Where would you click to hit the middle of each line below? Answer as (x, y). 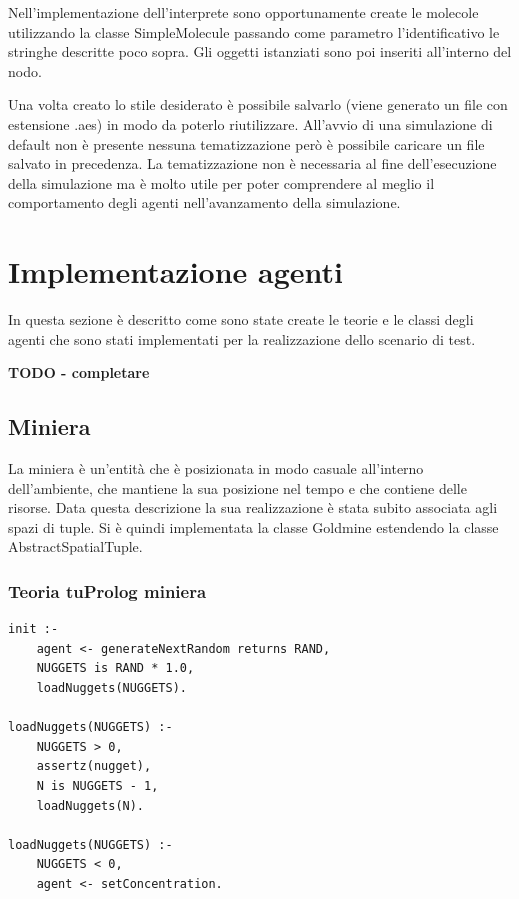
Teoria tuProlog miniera (107, 590)
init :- (33, 629)
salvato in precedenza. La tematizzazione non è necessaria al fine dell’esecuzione (252, 163)
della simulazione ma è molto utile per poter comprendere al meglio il (221, 182)
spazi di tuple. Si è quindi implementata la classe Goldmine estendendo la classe (253, 526)
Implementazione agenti (176, 271)
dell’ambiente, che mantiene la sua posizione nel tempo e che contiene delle (237, 487)
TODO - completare (79, 372)
